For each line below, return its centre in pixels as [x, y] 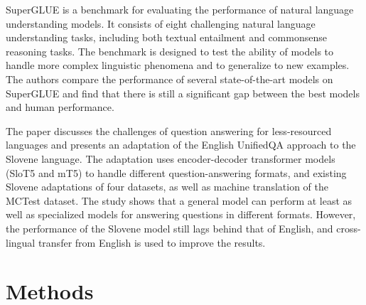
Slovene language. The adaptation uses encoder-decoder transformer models [171, 158]
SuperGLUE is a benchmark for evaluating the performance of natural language [180, 9]
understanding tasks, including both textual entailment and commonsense [166, 37]
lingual [21, 242]
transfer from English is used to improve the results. [152, 242]
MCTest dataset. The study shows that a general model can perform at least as [179, 200]
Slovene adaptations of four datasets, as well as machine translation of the [167, 187]
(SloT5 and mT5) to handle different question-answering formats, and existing [176, 172]
